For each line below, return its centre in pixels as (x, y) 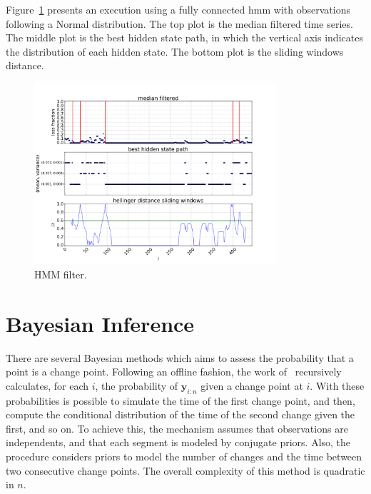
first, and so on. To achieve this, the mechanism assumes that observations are (177, 428)
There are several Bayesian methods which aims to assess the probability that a (180, 357)
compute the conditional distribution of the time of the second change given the (181, 414)
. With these (337, 385)
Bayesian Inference (100, 323)
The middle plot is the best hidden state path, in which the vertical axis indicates (184, 37)
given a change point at (252, 385)
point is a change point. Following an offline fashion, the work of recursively (174, 372)
